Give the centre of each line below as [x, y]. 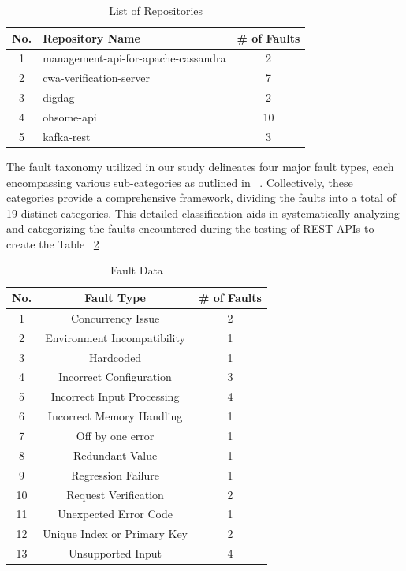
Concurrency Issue [115, 317]
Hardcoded [115, 357]
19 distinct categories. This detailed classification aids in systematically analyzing [203, 213]
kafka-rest [67, 136]
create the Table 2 [53, 243]
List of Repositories [156, 10]
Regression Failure [115, 474]
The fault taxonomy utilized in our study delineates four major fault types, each [200, 166]
